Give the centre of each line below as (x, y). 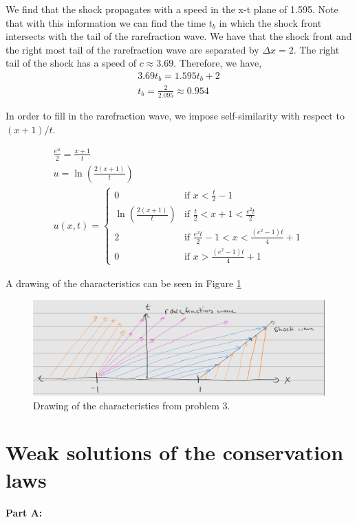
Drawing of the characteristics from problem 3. (132, 405)
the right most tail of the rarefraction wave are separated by (132, 49)
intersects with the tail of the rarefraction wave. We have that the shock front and (179, 36)
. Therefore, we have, (218, 63)
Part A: (24, 512)
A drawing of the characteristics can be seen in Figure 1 (123, 283)
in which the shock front (270, 22)
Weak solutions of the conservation (175, 452)
